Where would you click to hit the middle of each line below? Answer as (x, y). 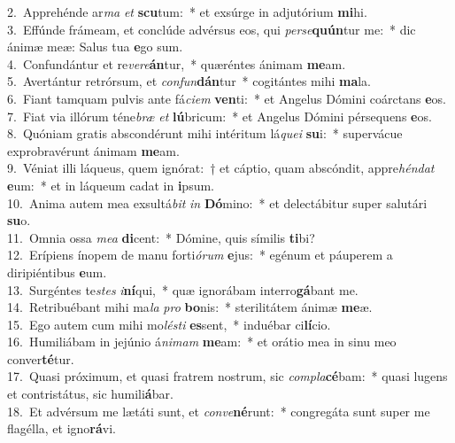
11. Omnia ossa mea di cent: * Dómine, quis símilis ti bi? (161, 237)
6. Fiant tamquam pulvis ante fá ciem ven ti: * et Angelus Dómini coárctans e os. (227, 98)
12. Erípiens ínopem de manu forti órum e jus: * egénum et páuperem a (200, 255)
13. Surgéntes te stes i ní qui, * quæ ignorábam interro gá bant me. (183, 289)
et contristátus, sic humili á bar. (90, 394)
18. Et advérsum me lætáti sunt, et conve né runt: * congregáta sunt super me (219, 411)
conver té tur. (41, 358)
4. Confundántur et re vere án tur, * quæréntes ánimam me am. (177, 63)
